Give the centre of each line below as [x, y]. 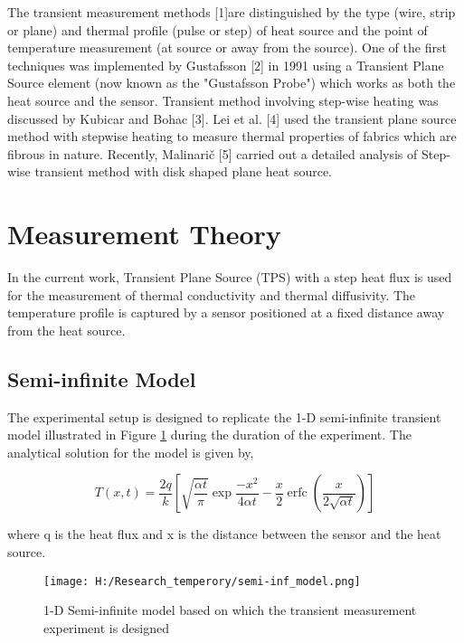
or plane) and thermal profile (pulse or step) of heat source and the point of [218, 29]
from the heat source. [66, 330]
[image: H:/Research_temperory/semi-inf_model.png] [202, 581]
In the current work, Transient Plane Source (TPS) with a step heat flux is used [230, 277]
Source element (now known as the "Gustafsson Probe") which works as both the [232, 83]
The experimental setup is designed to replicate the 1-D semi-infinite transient [224, 416]
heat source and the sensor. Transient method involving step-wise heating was [223, 100]
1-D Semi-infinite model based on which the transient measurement [230, 610]
